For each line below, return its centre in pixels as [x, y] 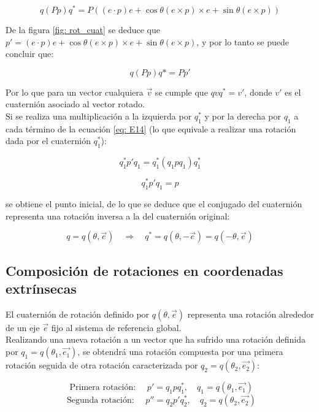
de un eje [23, 327]
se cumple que [181, 92]
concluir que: [30, 54]
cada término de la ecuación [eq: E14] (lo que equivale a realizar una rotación [151, 128]
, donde [258, 92]
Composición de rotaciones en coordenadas [144, 270]
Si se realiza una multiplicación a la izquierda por [99, 116]
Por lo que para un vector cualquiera [75, 92]
